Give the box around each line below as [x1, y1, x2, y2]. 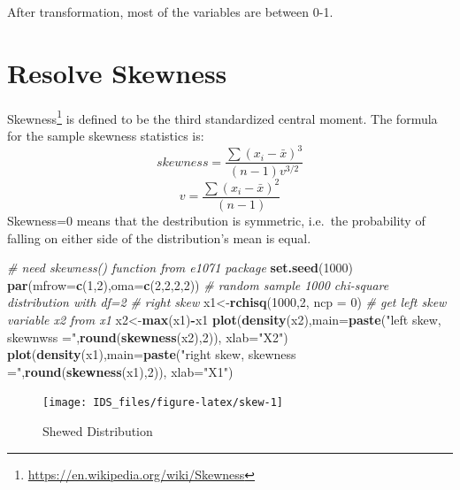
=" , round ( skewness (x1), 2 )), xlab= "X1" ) [7, 362, 234, 380]
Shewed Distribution [42, 422, 153, 440]
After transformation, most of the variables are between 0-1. [7, 3, 333, 20]
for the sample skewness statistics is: [7, 126, 204, 144]
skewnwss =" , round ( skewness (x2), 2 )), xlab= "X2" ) [7, 327, 288, 346]
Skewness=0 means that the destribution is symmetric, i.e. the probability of [7, 211, 425, 230]
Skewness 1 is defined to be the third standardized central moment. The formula [7, 106, 438, 127]
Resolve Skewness [7, 54, 227, 90]
